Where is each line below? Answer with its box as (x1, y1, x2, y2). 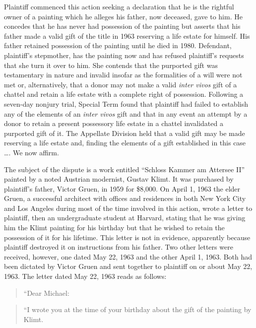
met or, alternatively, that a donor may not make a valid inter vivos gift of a (4, 79, 237, 89)
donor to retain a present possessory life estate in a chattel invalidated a (4, 118, 223, 129)
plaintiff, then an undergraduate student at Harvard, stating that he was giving (4, 212, 246, 223)
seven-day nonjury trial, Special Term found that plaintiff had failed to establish (4, 98, 248, 109)
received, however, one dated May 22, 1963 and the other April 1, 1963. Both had (4, 251, 253, 262)
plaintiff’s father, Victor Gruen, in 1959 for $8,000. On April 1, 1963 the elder (4, 183, 241, 194)
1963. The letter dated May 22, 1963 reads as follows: (4, 271, 167, 281)
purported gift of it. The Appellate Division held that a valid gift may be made (4, 128, 245, 138)
